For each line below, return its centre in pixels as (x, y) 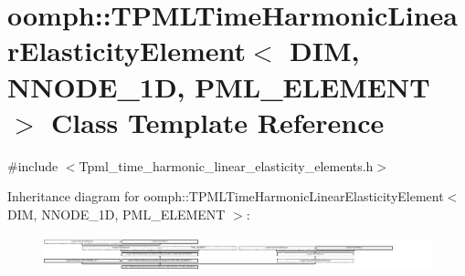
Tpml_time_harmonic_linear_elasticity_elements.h (226, 165)
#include (33, 165)
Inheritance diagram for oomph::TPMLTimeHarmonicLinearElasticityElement (226, 196)
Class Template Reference (218, 122)
